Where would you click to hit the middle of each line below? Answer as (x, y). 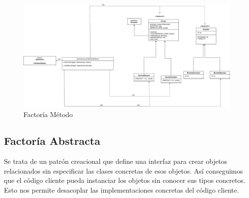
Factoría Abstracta (52, 141)
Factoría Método (48, 114)
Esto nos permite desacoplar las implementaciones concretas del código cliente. (122, 190)
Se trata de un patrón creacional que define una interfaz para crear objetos (116, 161)
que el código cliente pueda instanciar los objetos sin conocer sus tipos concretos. (125, 180)
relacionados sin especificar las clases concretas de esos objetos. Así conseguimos (124, 170)
